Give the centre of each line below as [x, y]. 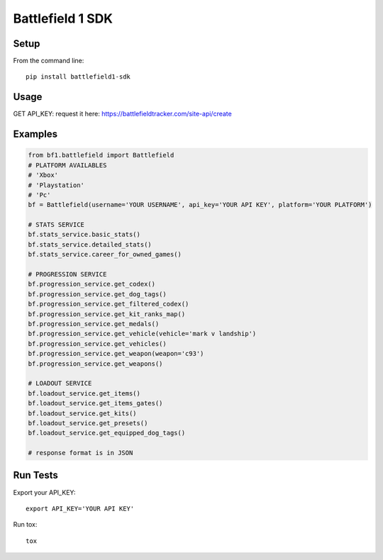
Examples [35, 134]
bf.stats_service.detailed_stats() [90, 244]
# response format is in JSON [81, 453]
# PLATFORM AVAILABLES [67, 165]
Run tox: [25, 525]
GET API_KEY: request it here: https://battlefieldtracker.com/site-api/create [122, 114]
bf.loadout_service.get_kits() [83, 413]
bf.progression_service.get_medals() [94, 324]
